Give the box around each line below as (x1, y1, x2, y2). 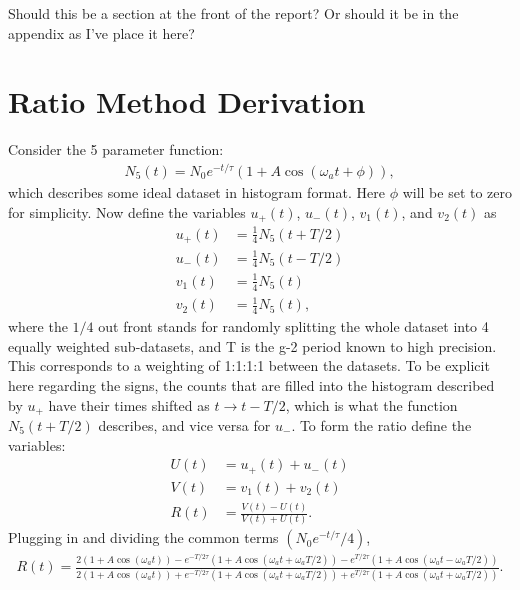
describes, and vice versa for (98, 415, 271, 436)
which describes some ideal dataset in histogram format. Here (8, 182, 385, 203)
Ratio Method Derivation (8, 81, 366, 122)
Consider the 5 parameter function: (8, 139, 224, 160)
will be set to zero (402, 182, 513, 203)
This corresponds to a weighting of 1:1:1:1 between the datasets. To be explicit (8, 355, 490, 376)
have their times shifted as (48, 394, 210, 415)
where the (8, 316, 68, 337)
